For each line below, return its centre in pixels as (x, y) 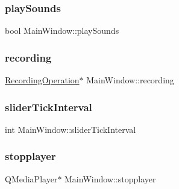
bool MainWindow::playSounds (62, 30)
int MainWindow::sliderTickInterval (71, 129)
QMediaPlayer (31, 178)
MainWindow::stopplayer (110, 178)
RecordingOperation (42, 80)
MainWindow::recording (130, 80)
